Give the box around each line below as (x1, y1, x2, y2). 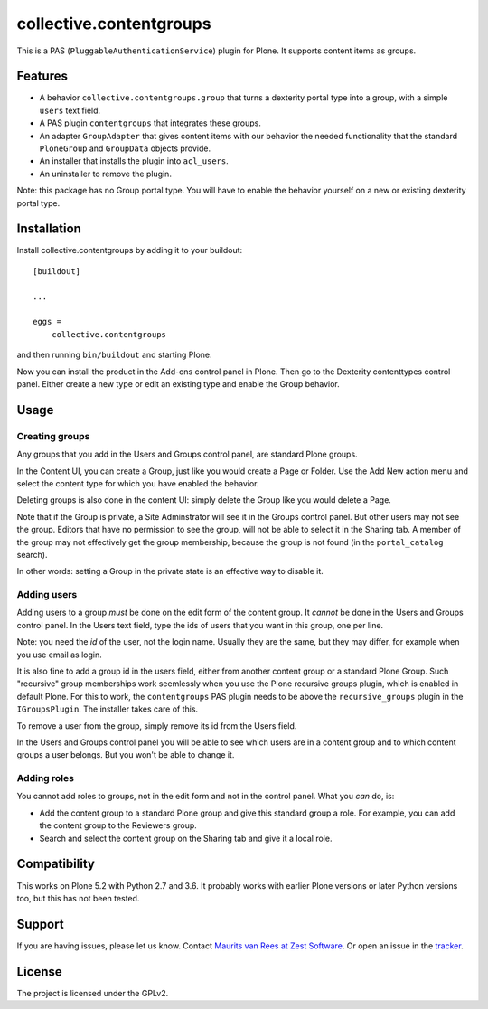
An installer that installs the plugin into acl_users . (39, 156, 230, 166)
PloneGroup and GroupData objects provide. (39, 143, 211, 154)
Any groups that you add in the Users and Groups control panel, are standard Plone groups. (16, 448, 358, 460)
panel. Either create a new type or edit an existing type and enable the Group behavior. (16, 379, 341, 389)
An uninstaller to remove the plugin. (39, 168, 172, 179)
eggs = (33, 316, 62, 327)
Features (16, 69, 68, 84)
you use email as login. (16, 649, 103, 660)
